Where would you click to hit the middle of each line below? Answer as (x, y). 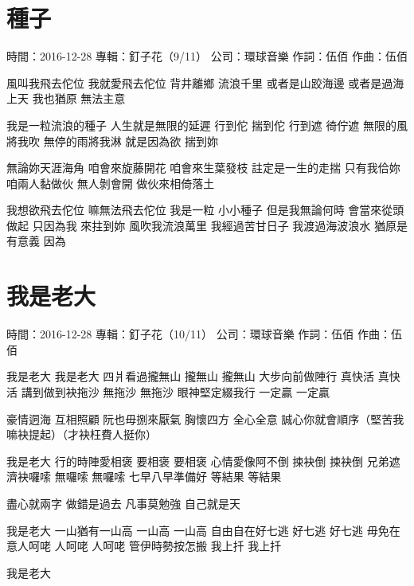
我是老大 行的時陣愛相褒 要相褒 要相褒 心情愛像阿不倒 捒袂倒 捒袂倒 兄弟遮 (203, 461)
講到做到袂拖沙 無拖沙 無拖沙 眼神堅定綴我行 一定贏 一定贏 (175, 391)
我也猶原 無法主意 (79, 98)
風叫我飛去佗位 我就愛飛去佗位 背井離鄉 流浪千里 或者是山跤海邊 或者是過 (200, 82)
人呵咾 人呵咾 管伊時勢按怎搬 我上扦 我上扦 (168, 546)
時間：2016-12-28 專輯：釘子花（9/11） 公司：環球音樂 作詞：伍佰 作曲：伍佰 (207, 56)
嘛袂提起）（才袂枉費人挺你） (82, 434)
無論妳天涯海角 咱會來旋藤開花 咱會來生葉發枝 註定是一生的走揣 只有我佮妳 (203, 168)
